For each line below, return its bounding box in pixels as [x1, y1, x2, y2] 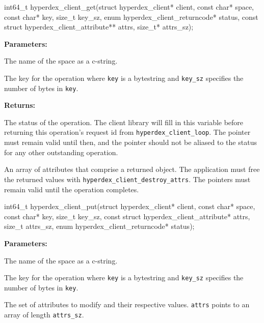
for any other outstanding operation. [4, 146, 118, 157]
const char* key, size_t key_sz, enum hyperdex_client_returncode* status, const [4, 11, 258, 22]
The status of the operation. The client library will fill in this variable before [4, 116, 244, 127]
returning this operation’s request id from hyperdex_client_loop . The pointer [4, 127, 251, 137]
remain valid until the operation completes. [4, 184, 139, 194]
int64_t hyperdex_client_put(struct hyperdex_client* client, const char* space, [4, 201, 255, 212]
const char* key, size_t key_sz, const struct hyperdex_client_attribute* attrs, [4, 211, 250, 221]
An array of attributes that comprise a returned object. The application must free [4, 164, 260, 174]
